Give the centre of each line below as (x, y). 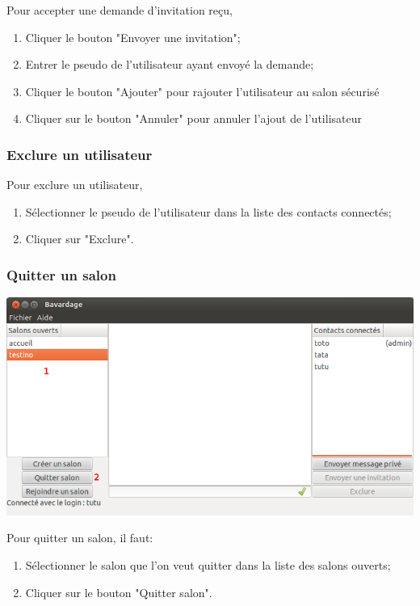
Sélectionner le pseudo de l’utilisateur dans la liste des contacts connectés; (208, 211)
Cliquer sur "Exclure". (80, 239)
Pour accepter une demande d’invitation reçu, (120, 10)
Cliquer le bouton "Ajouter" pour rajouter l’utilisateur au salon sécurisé (202, 91)
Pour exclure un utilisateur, (75, 185)
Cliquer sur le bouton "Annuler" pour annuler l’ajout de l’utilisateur (193, 118)
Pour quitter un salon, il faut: (80, 538)
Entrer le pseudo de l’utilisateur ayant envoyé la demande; (170, 64)
